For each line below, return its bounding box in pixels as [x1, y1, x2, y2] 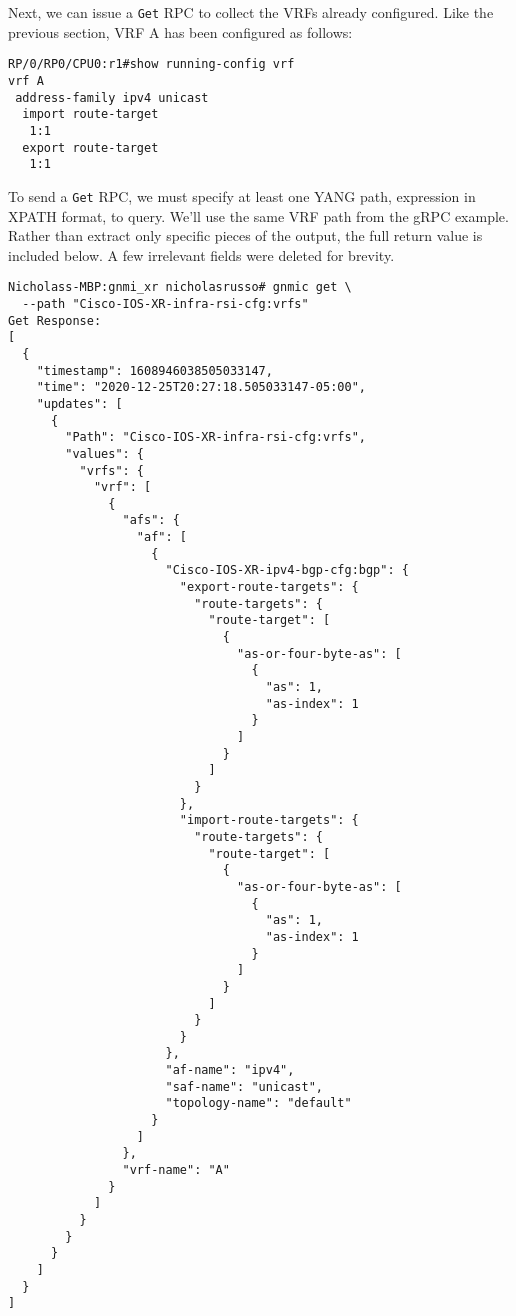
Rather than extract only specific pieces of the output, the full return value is [8, 225, 483, 246]
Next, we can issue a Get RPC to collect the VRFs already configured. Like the [8, 2, 494, 22]
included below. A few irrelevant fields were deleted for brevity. [8, 244, 395, 265]
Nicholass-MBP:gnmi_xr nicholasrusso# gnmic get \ [8, 280, 352, 295]
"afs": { [122, 513, 180, 528]
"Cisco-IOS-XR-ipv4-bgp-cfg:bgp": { [165, 563, 409, 578]
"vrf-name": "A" [122, 1163, 230, 1178]
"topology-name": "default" [165, 1096, 352, 1111]
